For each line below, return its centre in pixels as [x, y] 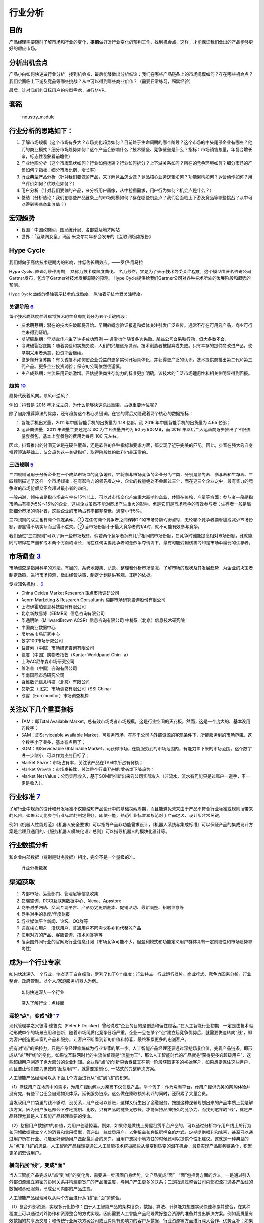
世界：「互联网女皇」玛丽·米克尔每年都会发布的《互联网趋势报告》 [87, 237]
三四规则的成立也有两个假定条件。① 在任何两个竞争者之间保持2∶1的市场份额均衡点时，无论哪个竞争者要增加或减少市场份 [131, 520]
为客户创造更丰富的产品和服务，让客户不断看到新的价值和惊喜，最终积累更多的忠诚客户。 [99, 1039]
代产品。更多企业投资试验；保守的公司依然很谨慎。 [73, 366]
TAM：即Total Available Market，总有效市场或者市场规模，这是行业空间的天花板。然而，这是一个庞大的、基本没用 [136, 721]
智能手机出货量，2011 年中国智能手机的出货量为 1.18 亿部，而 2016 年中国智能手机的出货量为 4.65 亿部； [126, 423]
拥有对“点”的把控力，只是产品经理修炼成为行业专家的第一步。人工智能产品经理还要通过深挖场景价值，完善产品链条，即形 [131, 1048]
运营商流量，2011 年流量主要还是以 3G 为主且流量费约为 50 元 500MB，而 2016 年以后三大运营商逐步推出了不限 [134, 429]
